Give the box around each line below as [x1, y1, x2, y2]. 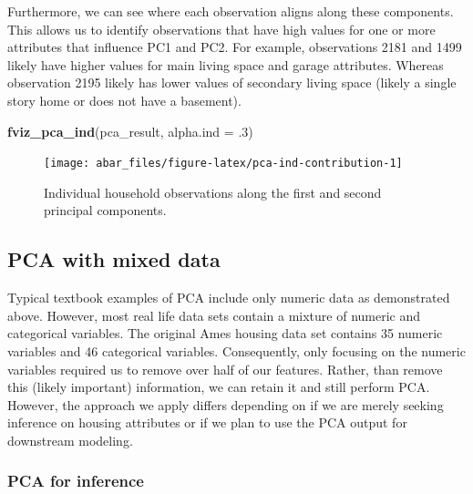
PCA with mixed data [7, 245, 221, 273]
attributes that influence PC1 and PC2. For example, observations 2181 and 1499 [7, 37, 462, 57]
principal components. [44, 201, 167, 220]
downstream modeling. [7, 430, 133, 449]
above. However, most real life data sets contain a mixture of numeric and [7, 305, 421, 324]
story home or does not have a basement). [7, 90, 242, 109]
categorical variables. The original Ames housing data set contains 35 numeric [7, 324, 443, 343]
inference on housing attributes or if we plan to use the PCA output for [7, 413, 407, 432]
